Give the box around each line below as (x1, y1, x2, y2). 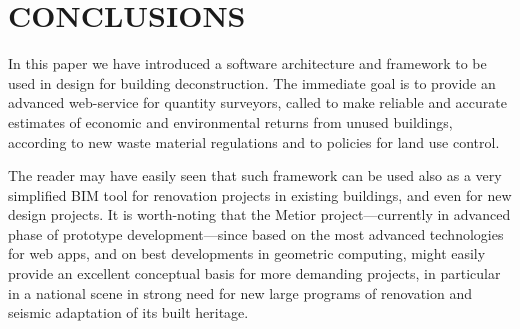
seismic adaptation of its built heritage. (8, 302, 249, 323)
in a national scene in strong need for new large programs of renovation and (8, 282, 473, 303)
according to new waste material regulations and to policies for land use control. (8, 131, 500, 152)
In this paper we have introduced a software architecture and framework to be (8, 53, 487, 74)
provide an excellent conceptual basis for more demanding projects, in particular (8, 263, 501, 284)
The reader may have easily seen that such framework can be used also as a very (8, 165, 502, 186)
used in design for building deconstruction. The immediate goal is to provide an (8, 72, 496, 93)
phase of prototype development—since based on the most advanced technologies (8, 223, 504, 244)
